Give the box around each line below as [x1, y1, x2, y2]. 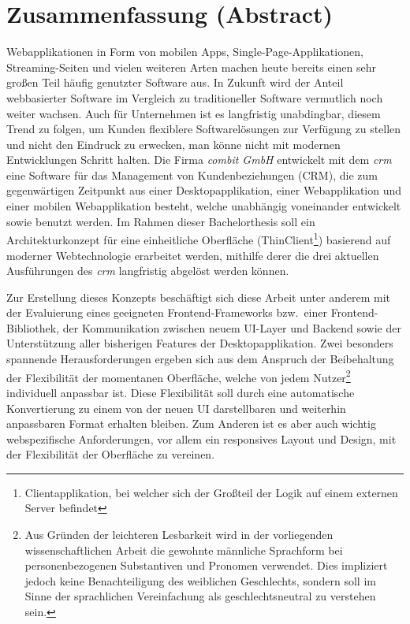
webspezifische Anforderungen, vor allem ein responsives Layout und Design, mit [6, 430, 397, 447]
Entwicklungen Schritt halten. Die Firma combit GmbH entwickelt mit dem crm [6, 151, 392, 168]
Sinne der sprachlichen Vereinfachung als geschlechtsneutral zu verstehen [24, 588, 376, 604]
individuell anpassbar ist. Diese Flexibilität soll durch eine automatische [6, 384, 355, 400]
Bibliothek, [6, 319, 60, 336]
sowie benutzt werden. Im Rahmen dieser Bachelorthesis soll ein [6, 213, 315, 229]
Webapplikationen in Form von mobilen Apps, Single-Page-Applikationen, [6, 43, 363, 60]
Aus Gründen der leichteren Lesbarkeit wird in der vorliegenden [24, 526, 334, 543]
